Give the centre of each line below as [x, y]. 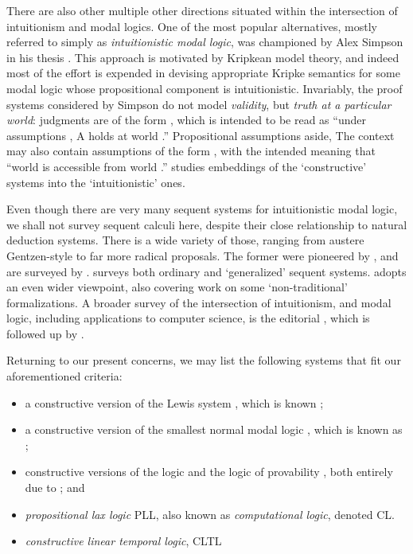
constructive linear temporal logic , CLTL [123, 541]
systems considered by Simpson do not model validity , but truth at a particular [199, 104]
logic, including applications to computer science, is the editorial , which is [188, 318]
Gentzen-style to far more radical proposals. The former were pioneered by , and [203, 255]
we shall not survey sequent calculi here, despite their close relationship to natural [207, 224]
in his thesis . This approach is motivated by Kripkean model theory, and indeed [203, 57]
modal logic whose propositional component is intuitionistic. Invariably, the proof [205, 88]
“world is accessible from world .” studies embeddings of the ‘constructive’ [187, 166]
